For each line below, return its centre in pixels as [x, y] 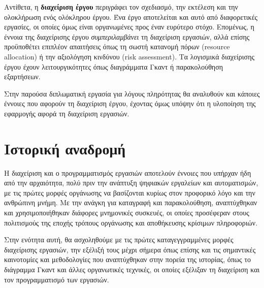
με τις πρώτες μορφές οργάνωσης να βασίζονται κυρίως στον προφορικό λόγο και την [130, 192]
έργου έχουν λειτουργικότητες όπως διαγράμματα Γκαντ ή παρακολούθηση [114, 66]
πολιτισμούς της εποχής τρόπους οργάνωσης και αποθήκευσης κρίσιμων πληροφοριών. [131, 222]
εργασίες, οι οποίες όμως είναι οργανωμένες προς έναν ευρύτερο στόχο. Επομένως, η [129, 27]
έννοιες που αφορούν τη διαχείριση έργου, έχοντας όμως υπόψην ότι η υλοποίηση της [130, 103]
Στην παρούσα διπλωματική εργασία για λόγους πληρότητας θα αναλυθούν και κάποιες [132, 93]
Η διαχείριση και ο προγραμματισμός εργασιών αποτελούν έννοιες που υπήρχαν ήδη [128, 172]
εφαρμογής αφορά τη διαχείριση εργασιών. [67, 113]
